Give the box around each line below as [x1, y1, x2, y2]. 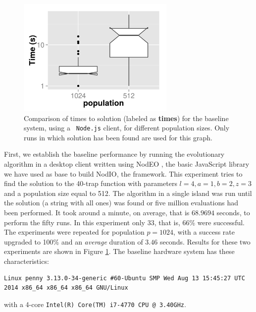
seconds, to [216, 207, 250, 217]
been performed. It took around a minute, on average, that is [4, 207, 190, 217]
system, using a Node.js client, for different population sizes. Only [24, 123, 230, 133]
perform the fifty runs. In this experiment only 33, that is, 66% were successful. [4, 217, 245, 227]
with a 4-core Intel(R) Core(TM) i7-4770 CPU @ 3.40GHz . [4, 299, 186, 309]
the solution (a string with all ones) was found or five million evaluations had [4, 197, 238, 208]
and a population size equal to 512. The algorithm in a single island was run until [4, 187, 252, 198]
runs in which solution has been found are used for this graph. [24, 132, 212, 142]
